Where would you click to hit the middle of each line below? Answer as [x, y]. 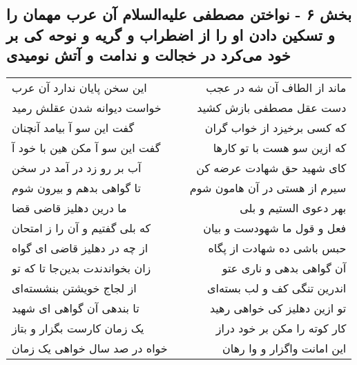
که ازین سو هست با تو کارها [280, 147]
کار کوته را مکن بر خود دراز [281, 328]
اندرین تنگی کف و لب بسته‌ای [277, 288]
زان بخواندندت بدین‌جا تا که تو [81, 268]
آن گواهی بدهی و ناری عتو [284, 268]
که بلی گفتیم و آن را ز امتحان [81, 227]
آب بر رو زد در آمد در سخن [77, 167]
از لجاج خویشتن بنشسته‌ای [74, 288]
